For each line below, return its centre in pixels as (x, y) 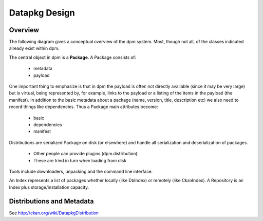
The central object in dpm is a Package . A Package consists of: (73, 57)
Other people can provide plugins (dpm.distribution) (85, 154)
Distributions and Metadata (51, 201)
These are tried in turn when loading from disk (80, 160)
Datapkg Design (42, 13)
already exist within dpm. (34, 48)
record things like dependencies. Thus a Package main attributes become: (84, 107)
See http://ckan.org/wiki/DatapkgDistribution (54, 213)
